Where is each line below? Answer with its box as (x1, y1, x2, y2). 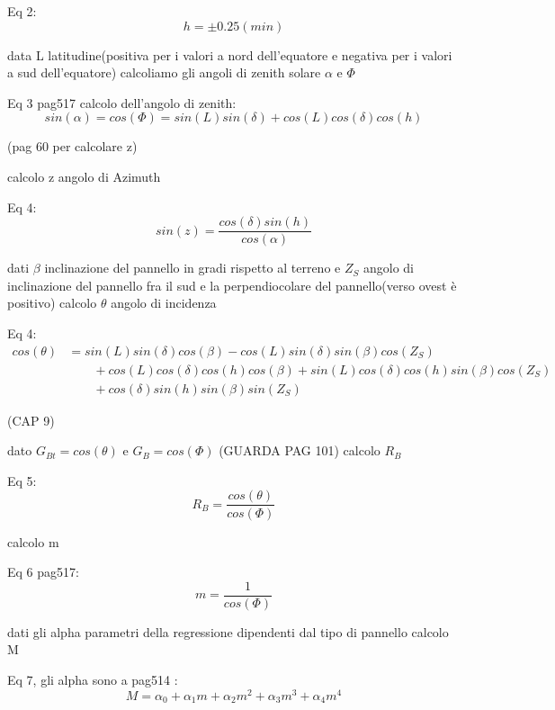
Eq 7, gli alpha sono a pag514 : (7, 670, 178, 688)
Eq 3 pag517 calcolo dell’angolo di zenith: (7, 93, 237, 112)
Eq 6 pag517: (7, 562, 79, 581)
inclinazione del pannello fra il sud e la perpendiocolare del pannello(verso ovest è (7, 275, 457, 294)
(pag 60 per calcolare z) (7, 137, 138, 156)
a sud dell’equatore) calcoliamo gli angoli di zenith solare (7, 63, 321, 82)
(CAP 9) (7, 410, 55, 429)
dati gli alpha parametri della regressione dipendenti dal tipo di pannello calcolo (7, 622, 449, 641)
